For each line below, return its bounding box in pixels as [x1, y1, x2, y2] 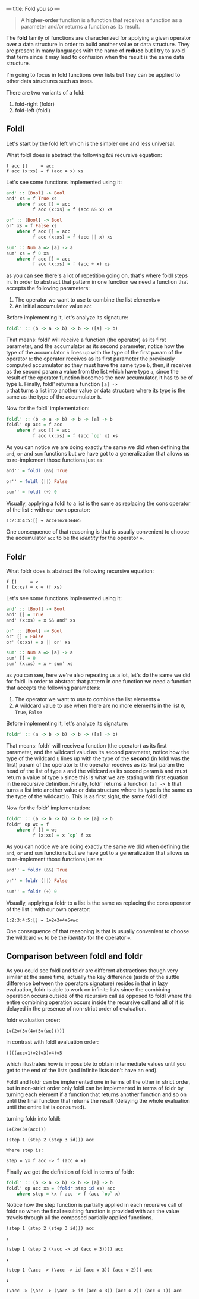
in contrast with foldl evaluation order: [6, 1038, 99, 1046]
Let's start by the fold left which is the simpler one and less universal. [6, 140, 176, 147]
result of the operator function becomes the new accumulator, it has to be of [6, 374, 194, 381]
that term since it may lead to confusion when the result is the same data [6, 54, 184, 60]
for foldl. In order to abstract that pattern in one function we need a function [6, 678, 192, 685]
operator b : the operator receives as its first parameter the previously [6, 355, 175, 362]
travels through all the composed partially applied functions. [6, 1214, 153, 1221]
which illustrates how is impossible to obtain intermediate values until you [6, 1060, 186, 1067]
